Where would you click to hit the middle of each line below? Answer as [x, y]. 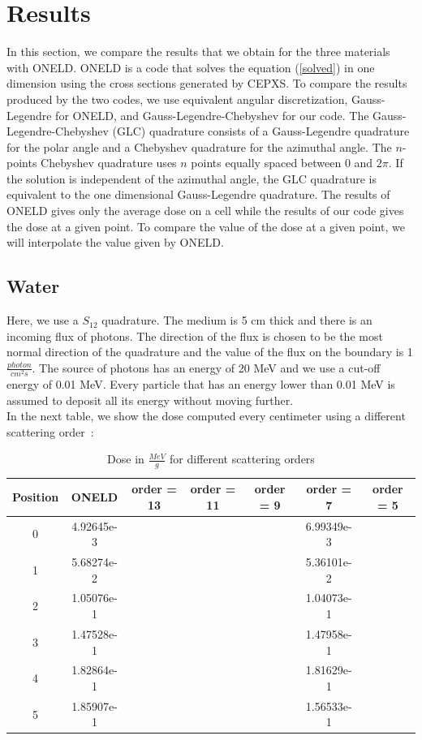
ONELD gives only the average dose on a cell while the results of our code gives [205, 211]
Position [36, 496]
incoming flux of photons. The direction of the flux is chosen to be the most [195, 336]
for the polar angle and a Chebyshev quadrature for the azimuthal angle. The [199, 146]
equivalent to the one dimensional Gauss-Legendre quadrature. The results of [198, 194]
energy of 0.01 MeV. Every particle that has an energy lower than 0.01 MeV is [201, 383]
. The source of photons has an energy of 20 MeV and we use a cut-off [206, 367]
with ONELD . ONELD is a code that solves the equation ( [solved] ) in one [191, 67]
